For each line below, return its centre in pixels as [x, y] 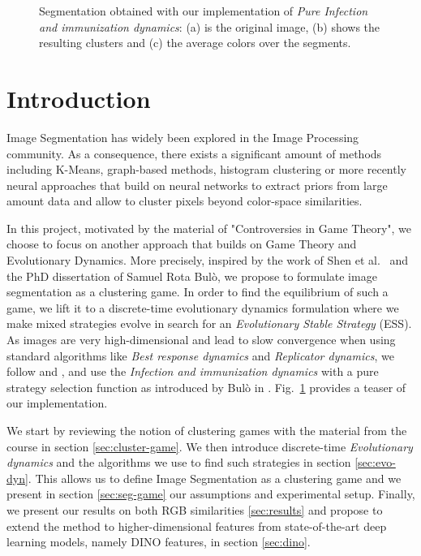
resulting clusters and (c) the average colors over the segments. [195, 43]
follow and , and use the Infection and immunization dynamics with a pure [193, 371]
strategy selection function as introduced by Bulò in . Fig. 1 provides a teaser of [206, 387]
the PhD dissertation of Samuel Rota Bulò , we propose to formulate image [192, 276]
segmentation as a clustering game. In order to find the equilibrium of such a [198, 292]
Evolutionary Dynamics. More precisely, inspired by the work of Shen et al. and [208, 260]
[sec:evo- [375, 462]
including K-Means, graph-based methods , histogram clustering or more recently [206, 169]
